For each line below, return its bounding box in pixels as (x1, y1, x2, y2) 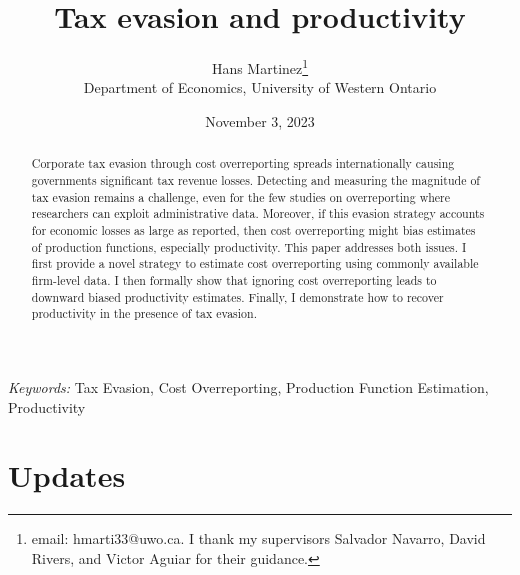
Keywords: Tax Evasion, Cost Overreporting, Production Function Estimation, (8, 376, 489, 397)
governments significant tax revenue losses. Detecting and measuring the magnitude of (31, 172, 480, 189)
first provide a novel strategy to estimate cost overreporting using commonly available (31, 255, 479, 272)
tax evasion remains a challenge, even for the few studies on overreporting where (31, 188, 451, 205)
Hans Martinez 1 (211, 55, 309, 78)
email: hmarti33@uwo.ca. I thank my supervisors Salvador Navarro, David (31, 528, 486, 549)
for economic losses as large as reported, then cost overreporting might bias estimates (31, 221, 476, 238)
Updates (8, 455, 126, 496)
